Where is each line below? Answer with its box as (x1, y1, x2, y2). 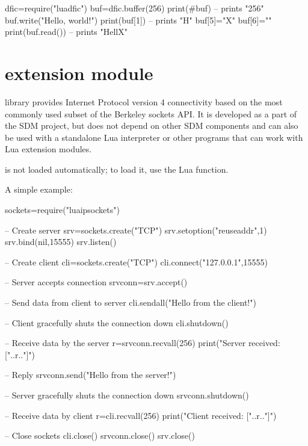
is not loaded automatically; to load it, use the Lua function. (5, 163, 229, 175)
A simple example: (5, 183, 73, 196)
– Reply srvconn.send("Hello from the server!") (5, 368, 176, 381)
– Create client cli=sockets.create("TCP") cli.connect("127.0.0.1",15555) (5, 255, 268, 268)
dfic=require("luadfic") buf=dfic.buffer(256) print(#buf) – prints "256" (5, 2, 264, 14)
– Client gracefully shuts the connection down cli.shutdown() (5, 316, 229, 329)
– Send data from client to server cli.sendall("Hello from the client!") (5, 296, 256, 309)
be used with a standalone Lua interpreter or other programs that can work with (5, 131, 303, 143)
